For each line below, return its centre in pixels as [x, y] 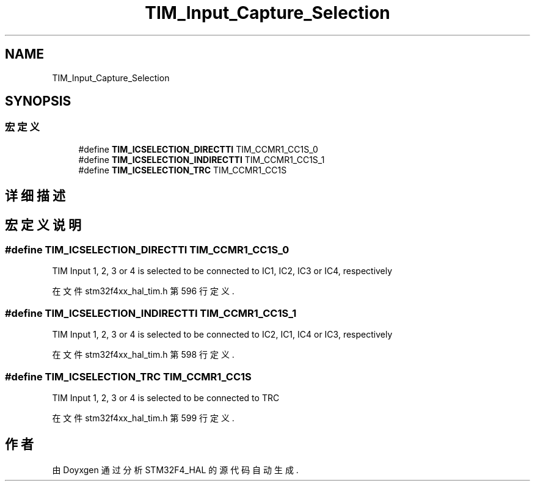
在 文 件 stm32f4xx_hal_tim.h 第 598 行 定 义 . [143, 355]
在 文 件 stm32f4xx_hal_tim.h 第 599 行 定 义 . [143, 418]
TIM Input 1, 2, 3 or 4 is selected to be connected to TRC [166, 397]
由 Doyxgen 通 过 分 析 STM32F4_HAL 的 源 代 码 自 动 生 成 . [175, 470]
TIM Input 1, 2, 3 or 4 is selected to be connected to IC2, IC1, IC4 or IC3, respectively [222, 335]
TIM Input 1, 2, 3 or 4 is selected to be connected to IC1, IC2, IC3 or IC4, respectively [222, 271]
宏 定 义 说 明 [43, 225]
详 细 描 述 [35, 196]
